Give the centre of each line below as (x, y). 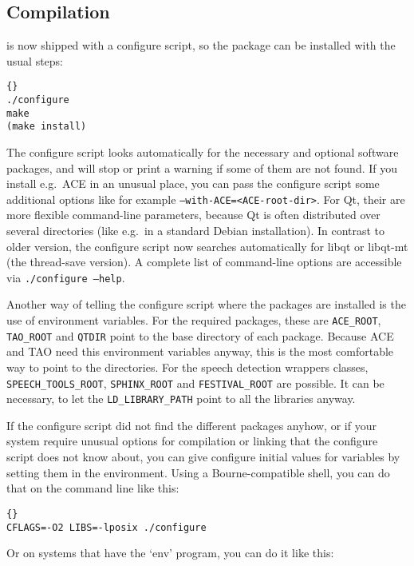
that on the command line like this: (93, 488)
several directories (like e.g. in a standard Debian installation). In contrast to (196, 231)
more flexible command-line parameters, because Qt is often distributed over (193, 215)
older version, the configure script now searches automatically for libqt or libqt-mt (207, 246)
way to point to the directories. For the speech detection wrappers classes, (187, 367)
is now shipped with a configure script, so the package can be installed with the (201, 45)
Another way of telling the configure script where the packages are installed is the (206, 304)
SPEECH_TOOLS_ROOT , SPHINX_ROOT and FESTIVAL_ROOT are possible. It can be (195, 383)
